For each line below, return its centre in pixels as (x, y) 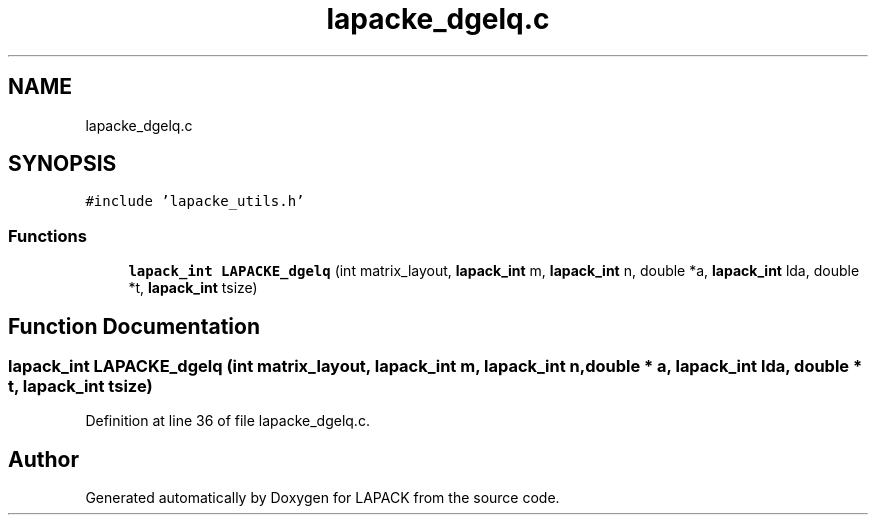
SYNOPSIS (62, 164)
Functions (47, 235)
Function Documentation (134, 326)
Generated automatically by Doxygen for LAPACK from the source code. (322, 498)
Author (43, 459)
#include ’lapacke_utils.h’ (195, 201)
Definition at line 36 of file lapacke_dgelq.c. (227, 421)
